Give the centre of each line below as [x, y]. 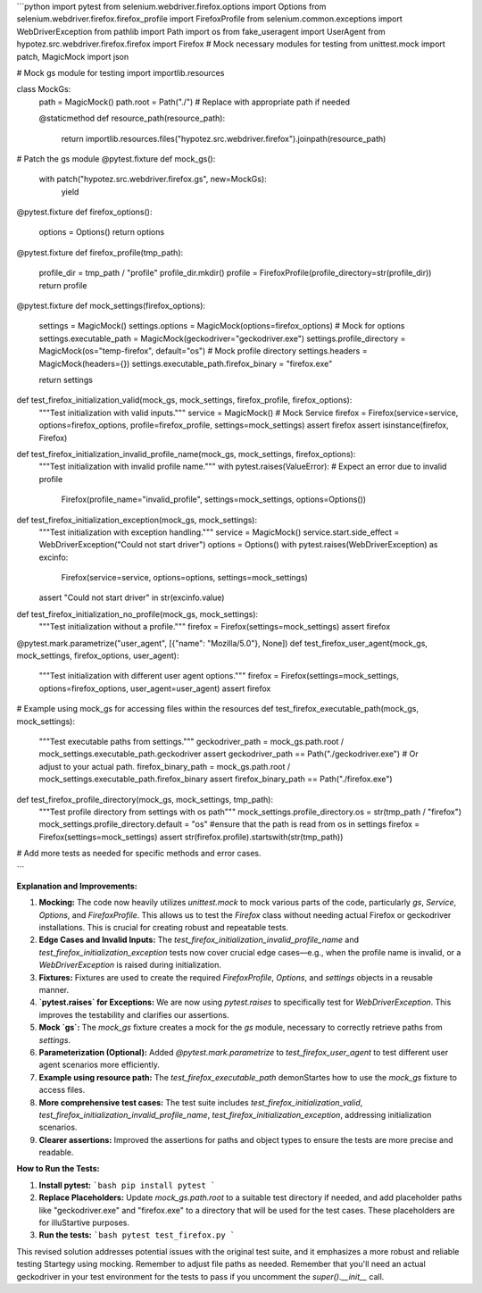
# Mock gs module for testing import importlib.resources [120, 72]
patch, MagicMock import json [73, 56]
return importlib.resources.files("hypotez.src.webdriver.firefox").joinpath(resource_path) [224, 138]
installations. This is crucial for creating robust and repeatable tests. [164, 928]
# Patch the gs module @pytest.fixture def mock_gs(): [116, 158]
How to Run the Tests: [58, 1169]
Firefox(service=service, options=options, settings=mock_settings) [184, 578]
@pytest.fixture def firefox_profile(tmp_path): [100, 252]
